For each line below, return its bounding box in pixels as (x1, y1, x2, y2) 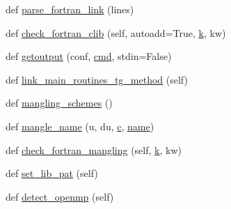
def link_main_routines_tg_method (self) (6, 72, 188, 86)
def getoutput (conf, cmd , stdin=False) (6, 49, 172, 63)
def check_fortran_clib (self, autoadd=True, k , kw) (6, 25, 226, 40)
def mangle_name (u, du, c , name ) (6, 118, 154, 133)
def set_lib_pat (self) (6, 166, 98, 180)
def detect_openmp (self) (6, 189, 114, 203)
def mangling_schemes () (6, 95, 113, 110)
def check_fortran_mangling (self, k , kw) (6, 142, 182, 157)
